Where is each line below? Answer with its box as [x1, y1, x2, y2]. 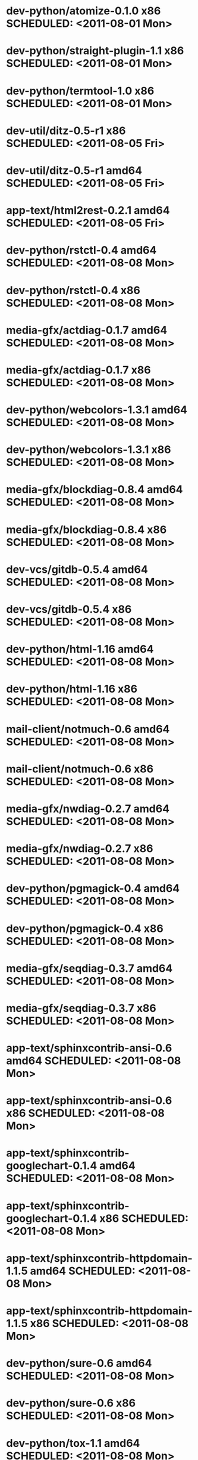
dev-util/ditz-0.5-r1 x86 [6, 124, 126, 138]
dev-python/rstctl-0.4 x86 [6, 283, 141, 297]
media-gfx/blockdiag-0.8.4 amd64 [6, 483, 183, 497]
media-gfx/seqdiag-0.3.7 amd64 [6, 962, 173, 975]
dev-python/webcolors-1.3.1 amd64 [6, 403, 188, 417]
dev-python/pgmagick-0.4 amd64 [6, 882, 180, 896]
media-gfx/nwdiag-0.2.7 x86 [6, 842, 153, 856]
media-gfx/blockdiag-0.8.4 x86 [6, 523, 167, 536]
